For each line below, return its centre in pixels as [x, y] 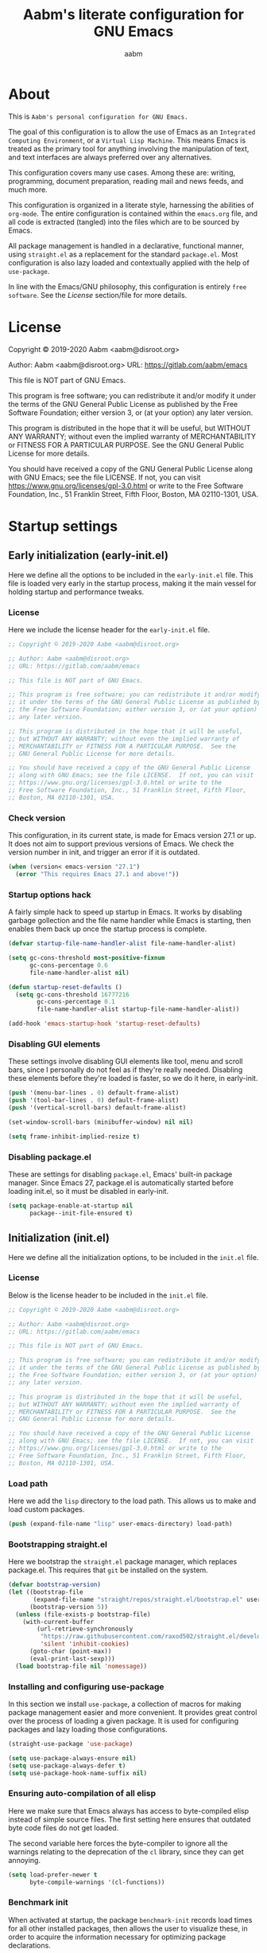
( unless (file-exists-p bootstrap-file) [83, 1614]
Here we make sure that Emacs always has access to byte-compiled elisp [129, 1810]
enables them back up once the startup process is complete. [108, 929]
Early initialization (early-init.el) [89, 556]
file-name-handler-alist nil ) [79, 973]
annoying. [25, 1860]
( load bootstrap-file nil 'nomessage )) [81, 1666]
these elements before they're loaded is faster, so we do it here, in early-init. [133, 1078]
